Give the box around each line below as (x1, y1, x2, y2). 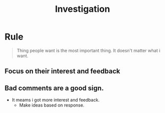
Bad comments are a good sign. (4, 84, 104, 92)
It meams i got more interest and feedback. (11, 97, 100, 103)
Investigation (55, 3, 110, 15)
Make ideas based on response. (19, 102, 84, 108)
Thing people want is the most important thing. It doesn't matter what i (16, 47, 161, 53)
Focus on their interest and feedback (4, 67, 121, 75)
